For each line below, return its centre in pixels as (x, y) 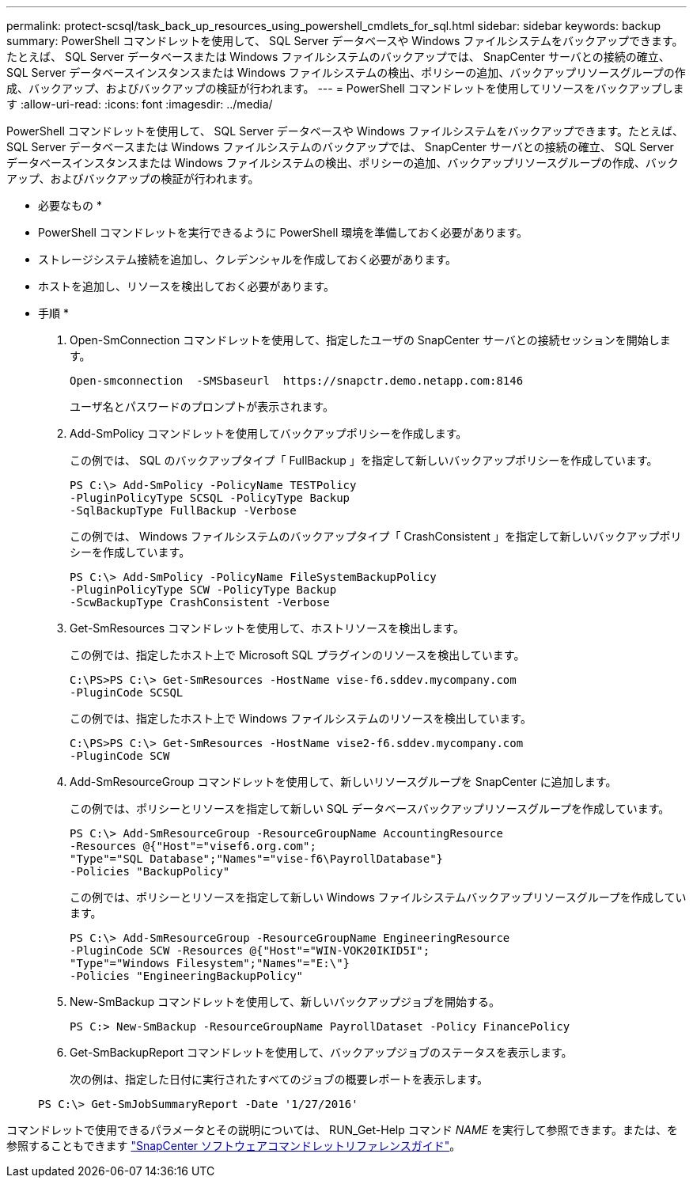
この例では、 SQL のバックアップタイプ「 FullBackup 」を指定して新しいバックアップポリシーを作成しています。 (364, 460)
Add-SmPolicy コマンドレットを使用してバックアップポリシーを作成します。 (269, 433)
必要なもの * (70, 205)
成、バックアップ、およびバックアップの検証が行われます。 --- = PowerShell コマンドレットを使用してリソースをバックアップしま (345, 88)
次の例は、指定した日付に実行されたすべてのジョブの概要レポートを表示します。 (279, 1079)
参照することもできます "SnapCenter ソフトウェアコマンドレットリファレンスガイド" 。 (234, 1146)
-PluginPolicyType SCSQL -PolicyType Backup (210, 498)
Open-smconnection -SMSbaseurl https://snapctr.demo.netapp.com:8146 (297, 381)
